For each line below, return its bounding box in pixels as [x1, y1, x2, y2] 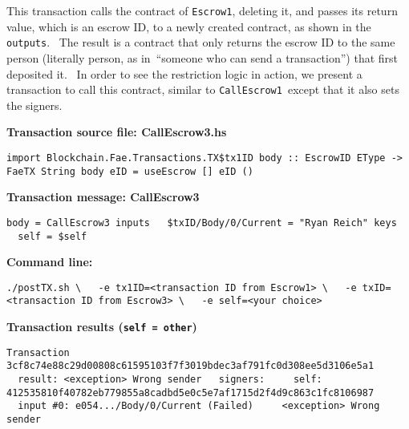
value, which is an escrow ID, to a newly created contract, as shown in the [6, 18, 371, 34]
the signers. [6, 96, 63, 113]
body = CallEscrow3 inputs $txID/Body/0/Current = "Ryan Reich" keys [6, 217, 397, 229]
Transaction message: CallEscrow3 [6, 188, 200, 205]
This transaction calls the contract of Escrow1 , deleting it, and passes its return [6, 2, 398, 18]
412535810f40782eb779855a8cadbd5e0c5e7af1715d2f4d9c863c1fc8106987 [6, 387, 375, 399]
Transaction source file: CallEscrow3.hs [6, 123, 227, 140]
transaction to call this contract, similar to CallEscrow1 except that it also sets [6, 81, 399, 98]
